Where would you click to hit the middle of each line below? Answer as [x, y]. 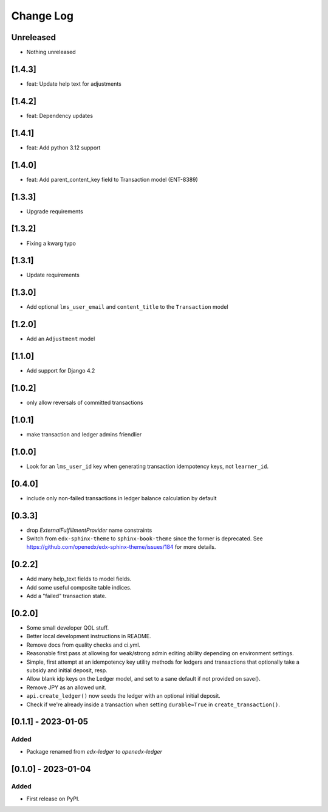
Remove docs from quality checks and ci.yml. [84, 645]
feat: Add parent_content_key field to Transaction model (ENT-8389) [112, 179]
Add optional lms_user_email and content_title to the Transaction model [127, 307]
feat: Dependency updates [60, 115]
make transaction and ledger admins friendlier [84, 434]
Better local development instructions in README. [89, 636]
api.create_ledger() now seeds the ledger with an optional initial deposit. [124, 696]
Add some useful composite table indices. [79, 587]
